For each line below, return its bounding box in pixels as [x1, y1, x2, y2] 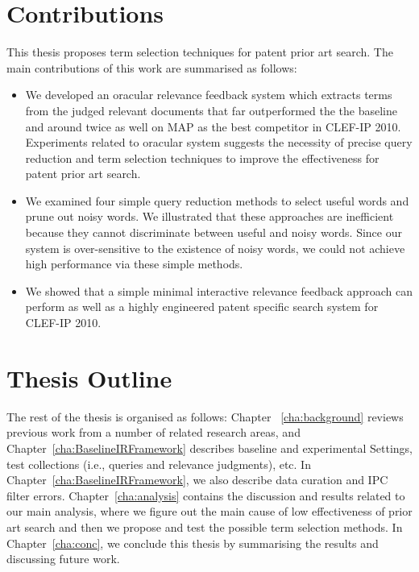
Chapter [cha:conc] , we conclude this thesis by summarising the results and [6, 534, 379, 551]
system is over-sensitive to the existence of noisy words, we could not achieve [25, 239, 405, 256]
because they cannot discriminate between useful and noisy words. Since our [25, 224, 402, 241]
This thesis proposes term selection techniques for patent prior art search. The [6, 44, 393, 60]
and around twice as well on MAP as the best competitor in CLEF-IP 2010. [25, 118, 401, 135]
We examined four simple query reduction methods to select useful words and [25, 192, 409, 209]
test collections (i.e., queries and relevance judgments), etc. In [6, 455, 311, 472]
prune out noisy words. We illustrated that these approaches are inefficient [25, 208, 394, 225]
